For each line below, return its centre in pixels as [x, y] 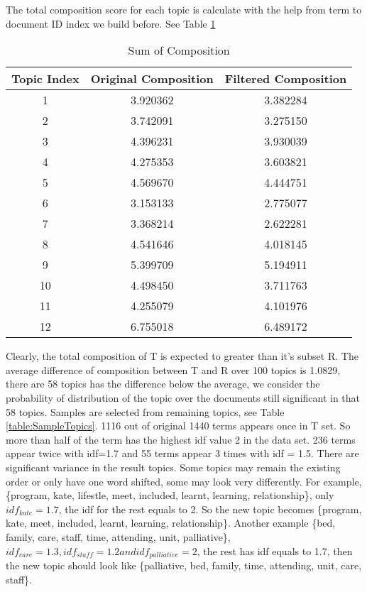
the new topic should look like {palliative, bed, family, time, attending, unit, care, [184, 565]
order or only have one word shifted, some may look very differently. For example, [184, 481]
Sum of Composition [179, 50]
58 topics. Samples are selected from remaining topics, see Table [145, 411]
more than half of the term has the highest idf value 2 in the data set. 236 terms [181, 439]
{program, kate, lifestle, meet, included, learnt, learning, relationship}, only [170, 495]
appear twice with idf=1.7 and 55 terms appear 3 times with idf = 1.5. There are [182, 453]
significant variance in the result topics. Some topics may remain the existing [173, 467]
